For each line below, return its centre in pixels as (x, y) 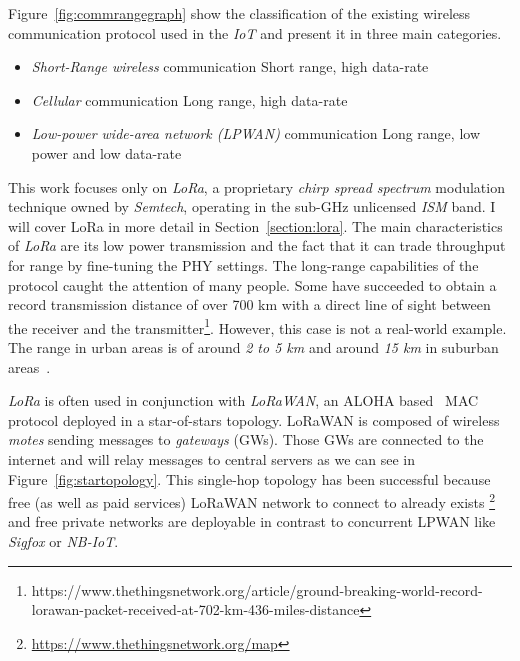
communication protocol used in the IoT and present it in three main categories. (255, 32)
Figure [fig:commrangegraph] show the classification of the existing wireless (239, 13)
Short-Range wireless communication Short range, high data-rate (230, 66)
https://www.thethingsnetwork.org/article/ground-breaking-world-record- (257, 589)
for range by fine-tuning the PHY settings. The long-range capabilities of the (243, 264)
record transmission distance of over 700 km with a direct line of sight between (249, 304)
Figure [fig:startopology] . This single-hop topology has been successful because (249, 478)
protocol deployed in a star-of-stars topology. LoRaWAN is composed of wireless (254, 419)
